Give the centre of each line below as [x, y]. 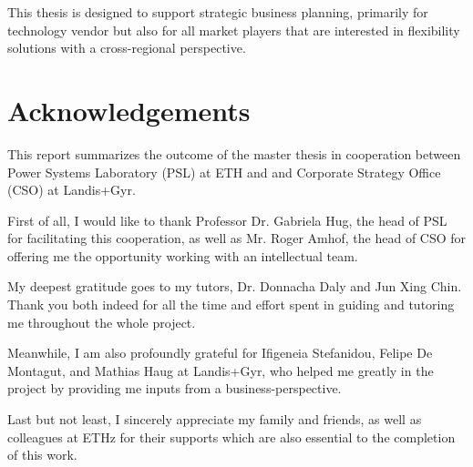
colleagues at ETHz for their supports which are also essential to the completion [231, 437]
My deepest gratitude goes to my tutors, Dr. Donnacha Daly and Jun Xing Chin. [235, 286]
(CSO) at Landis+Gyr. [72, 190]
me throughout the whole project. [102, 322]
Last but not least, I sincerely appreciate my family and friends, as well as [215, 419]
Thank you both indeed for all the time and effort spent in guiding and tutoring [231, 305]
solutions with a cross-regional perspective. [127, 48]
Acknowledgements [129, 110]
